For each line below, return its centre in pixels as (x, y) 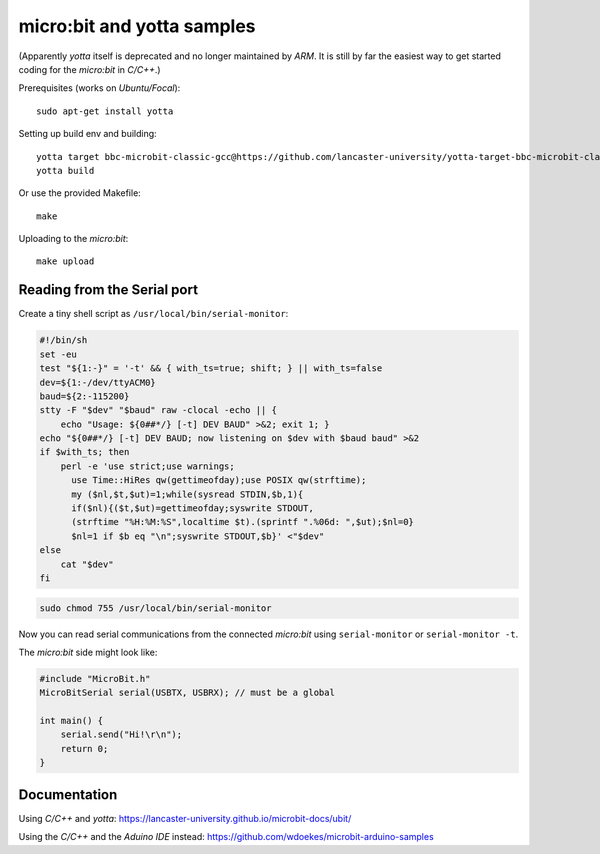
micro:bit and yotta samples (137, 26)
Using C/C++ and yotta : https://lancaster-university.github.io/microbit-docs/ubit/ (185, 818)
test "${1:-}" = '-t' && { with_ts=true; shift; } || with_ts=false (211, 368)
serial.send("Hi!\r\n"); (121, 734)
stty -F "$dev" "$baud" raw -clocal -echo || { (158, 410)
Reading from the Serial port (108, 290)
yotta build (65, 170)
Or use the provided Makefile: (80, 193)
